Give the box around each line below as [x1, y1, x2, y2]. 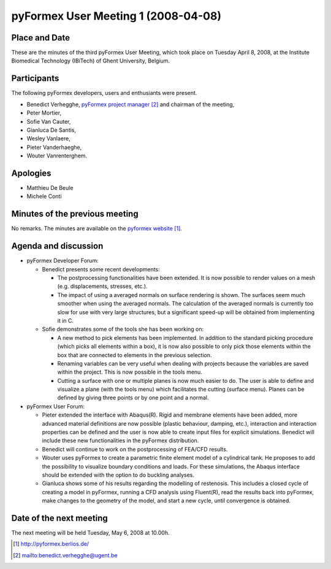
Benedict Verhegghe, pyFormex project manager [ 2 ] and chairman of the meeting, [26, 100, 235, 108]
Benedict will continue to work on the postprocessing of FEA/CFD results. [42, 445, 228, 453]
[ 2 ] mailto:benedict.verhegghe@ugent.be [13, 551, 118, 559]
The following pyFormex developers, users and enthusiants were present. [11, 89, 197, 97]
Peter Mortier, [26, 109, 61, 116]
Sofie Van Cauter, [26, 118, 71, 125]
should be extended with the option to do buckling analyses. [42, 471, 195, 478]
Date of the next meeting [11, 513, 108, 523]
